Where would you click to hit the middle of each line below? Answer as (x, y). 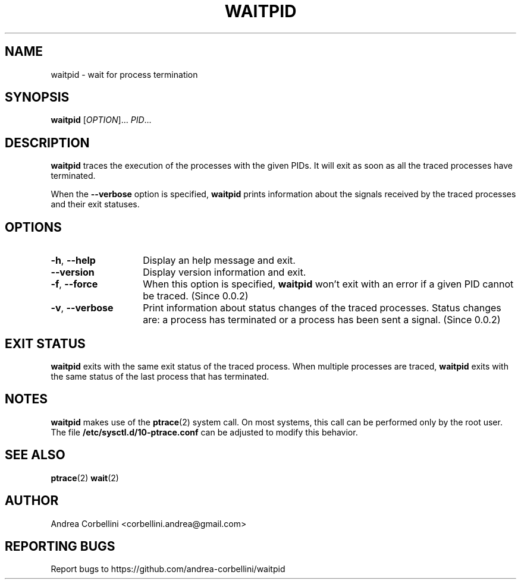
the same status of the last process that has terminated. (160, 376)
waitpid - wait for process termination (124, 74)
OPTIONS (33, 227)
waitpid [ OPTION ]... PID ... (101, 120)
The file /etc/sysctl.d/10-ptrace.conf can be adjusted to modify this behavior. (204, 432)
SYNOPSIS (37, 97)
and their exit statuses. (95, 204)
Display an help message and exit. (219, 261)
